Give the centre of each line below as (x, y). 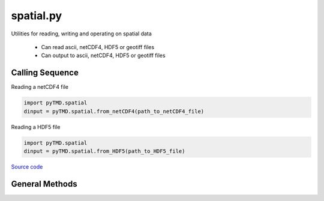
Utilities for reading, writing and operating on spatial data (82, 34)
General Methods (44, 184)
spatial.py (37, 16)
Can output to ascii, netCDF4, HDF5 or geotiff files (103, 55)
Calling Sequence (45, 73)
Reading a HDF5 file (36, 127)
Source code (27, 166)
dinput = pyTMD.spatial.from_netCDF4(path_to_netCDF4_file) (114, 111)
